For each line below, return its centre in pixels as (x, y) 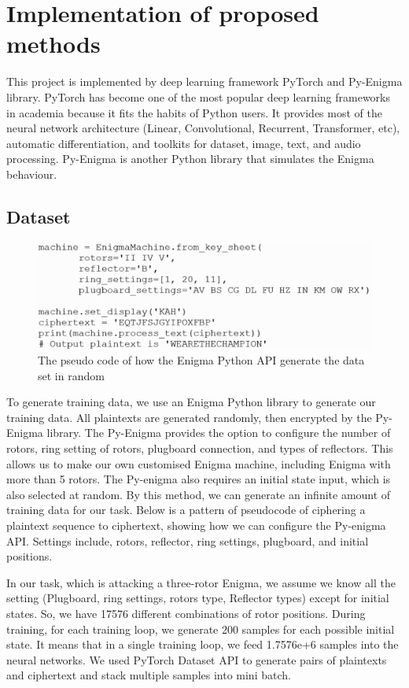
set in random (71, 375)
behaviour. (32, 174)
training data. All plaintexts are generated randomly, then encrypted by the (189, 417)
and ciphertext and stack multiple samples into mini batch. (149, 675)
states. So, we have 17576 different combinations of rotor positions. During (186, 613)
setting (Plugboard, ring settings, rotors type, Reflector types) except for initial (198, 598)
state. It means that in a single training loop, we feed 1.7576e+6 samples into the (203, 644)
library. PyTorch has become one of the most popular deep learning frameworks (198, 96)
